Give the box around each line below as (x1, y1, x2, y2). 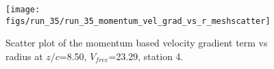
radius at (5, 49, 43, 63)
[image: (5, 5, 40, 14)
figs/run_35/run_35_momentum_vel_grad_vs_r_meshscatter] (5, 16, 271, 26)
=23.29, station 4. (108, 49, 184, 63)
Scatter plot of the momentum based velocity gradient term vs (5, 36, 268, 50)
